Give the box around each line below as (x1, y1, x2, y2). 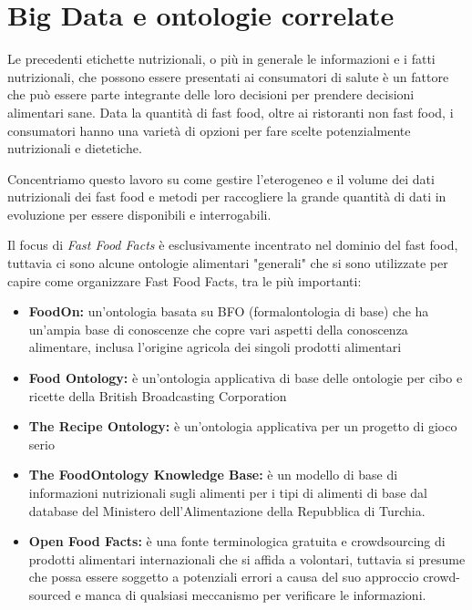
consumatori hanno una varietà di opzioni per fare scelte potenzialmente (7, 120, 411, 140)
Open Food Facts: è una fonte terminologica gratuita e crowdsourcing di (28, 532, 446, 551)
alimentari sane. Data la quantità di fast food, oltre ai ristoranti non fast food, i (7, 102, 454, 121)
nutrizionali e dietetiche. (7, 139, 142, 158)
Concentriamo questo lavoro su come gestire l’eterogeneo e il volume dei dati (7, 169, 435, 188)
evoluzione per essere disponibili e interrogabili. (7, 204, 272, 223)
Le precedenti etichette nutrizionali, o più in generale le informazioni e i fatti (7, 49, 436, 68)
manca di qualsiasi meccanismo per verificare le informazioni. (85, 584, 426, 604)
